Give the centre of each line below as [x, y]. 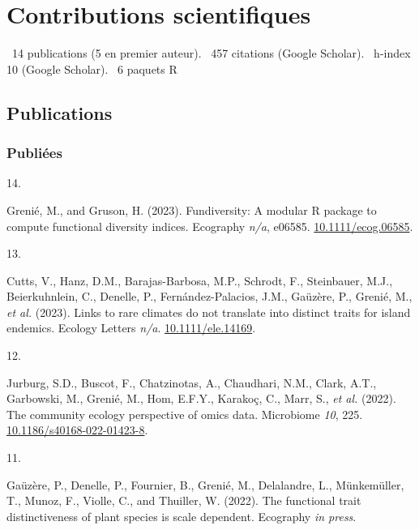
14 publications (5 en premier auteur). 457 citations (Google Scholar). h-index [211, 53]
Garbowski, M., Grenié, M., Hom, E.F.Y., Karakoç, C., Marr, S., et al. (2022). [201, 398]
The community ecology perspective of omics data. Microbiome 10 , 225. [185, 414]
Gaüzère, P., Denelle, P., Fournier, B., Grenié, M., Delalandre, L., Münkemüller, [205, 484]
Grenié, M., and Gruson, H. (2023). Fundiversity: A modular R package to [192, 209]
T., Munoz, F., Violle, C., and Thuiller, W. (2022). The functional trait [184, 500]
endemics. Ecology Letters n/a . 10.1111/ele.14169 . [131, 328]
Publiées [34, 153]
